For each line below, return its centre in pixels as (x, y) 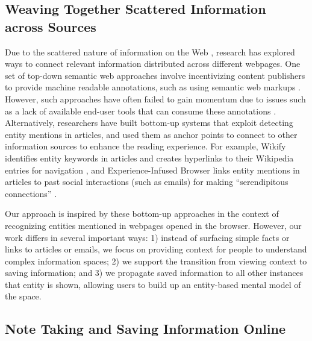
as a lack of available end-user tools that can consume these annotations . (141, 111)
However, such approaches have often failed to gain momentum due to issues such (155, 99)
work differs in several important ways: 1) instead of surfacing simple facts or (147, 237)
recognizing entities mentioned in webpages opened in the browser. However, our (153, 225)
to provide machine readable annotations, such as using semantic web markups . (153, 87)
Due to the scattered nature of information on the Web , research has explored (150, 52)
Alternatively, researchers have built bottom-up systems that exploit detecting (149, 123)
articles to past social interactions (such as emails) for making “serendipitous (147, 182)
